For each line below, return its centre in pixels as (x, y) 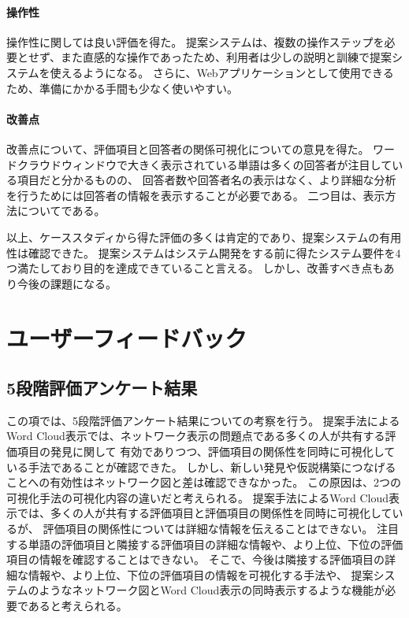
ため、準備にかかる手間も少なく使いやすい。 (122, 88)
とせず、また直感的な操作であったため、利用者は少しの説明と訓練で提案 (204, 57)
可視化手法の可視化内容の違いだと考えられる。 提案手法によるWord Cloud (197, 497)
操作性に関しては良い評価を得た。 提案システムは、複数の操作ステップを (195, 41)
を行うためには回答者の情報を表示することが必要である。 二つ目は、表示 (196, 195)
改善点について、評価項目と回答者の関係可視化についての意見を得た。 (188, 148)
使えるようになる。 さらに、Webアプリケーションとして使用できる (222, 72)
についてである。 (61, 211)
